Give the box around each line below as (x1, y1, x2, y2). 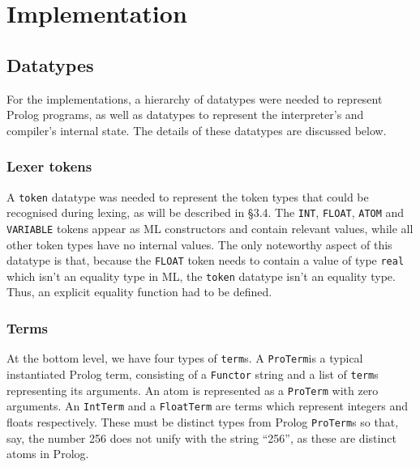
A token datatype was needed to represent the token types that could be (6, 188, 369, 205)
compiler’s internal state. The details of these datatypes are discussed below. (6, 121, 387, 138)
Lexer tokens (6, 156, 92, 176)
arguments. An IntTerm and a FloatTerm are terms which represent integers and (6, 397, 409, 414)
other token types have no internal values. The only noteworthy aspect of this (6, 236, 392, 253)
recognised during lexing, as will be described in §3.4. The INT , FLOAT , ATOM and (6, 204, 405, 221)
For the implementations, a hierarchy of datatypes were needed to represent (6, 90, 383, 107)
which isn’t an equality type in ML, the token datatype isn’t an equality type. (6, 267, 396, 284)
